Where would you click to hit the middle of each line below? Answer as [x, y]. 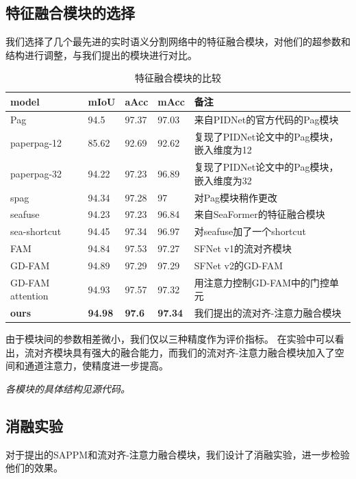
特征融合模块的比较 [178, 78]
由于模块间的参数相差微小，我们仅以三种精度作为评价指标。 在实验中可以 [170, 339]
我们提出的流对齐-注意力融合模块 [268, 313]
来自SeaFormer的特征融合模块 [259, 214]
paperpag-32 [36, 173]
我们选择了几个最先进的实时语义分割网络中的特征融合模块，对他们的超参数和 [178, 41]
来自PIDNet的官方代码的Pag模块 [266, 119]
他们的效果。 [34, 468]
